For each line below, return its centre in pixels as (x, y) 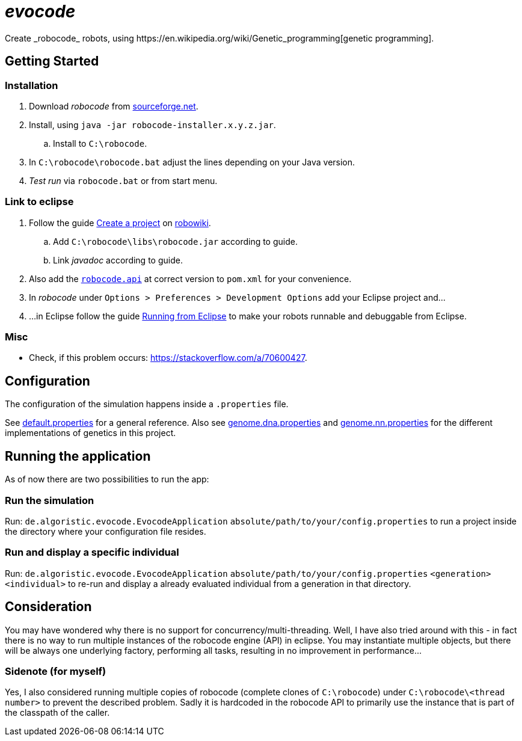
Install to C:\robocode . (100, 143)
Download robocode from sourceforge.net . (114, 106)
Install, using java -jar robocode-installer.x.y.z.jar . (152, 125)
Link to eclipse (39, 202)
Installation (32, 85)
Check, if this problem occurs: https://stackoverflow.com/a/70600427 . (168, 358)
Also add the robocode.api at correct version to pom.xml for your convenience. (190, 278)
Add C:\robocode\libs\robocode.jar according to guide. (175, 241)
